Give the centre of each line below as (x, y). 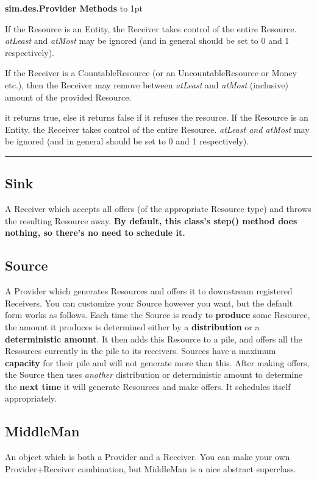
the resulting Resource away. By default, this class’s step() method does (151, 220)
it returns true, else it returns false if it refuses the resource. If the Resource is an (157, 117)
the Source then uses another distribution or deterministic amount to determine (154, 374)
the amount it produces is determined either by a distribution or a (132, 326)
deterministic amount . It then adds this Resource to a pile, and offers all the (154, 339)
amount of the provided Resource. (68, 97)
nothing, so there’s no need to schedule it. (95, 232)
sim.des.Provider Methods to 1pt (74, 8)
